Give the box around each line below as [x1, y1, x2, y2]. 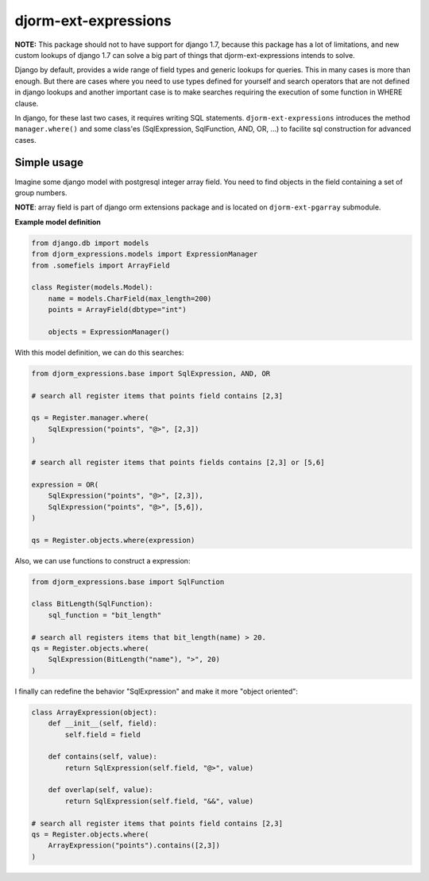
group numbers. [14, 187, 68, 198]
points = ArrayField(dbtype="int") [48, 306, 187, 314]
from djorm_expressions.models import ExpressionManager [31, 250, 258, 259]
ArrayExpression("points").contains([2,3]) [48, 841, 220, 850]
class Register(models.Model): [31, 283, 154, 292]
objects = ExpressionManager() [48, 327, 170, 337]
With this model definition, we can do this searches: [14, 348, 184, 357]
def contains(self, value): [48, 752, 158, 761]
